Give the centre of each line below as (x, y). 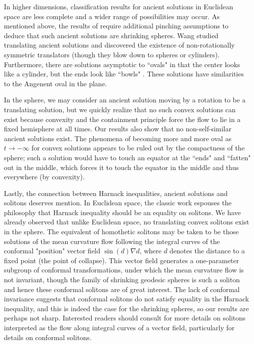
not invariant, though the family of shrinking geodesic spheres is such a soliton (122, 280)
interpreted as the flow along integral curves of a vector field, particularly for (119, 327)
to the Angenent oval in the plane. (55, 83)
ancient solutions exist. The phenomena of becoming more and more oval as (118, 138)
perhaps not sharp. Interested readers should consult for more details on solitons (125, 318)
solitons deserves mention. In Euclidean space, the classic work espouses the (118, 203)
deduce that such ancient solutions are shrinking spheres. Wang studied (111, 35)
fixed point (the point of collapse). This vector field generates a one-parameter (122, 260)
